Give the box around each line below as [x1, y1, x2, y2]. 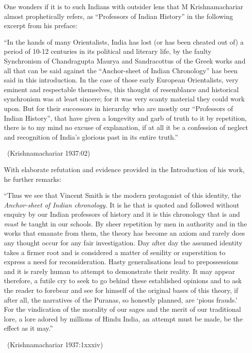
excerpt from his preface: [4, 20, 78, 31]
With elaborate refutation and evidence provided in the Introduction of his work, [4, 164, 245, 174]
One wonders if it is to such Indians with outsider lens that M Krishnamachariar [4, 1, 243, 11]
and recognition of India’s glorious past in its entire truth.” [4, 131, 178, 142]
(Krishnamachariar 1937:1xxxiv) [7, 339, 103, 349]
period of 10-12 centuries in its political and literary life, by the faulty [4, 46, 212, 56]
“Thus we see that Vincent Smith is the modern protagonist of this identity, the [4, 190, 241, 200]
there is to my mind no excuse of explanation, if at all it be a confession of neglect [4, 122, 248, 132]
